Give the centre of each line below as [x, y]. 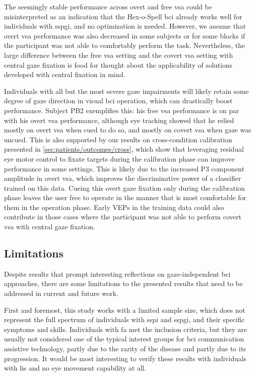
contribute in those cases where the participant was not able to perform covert [123, 217]
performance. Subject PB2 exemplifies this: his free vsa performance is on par [122, 110]
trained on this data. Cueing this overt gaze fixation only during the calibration [125, 188]
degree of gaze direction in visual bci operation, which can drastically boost [118, 101]
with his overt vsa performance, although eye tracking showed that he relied [119, 120]
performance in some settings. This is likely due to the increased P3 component [124, 168]
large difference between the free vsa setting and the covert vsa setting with [119, 55]
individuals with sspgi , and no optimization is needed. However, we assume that [125, 26]
